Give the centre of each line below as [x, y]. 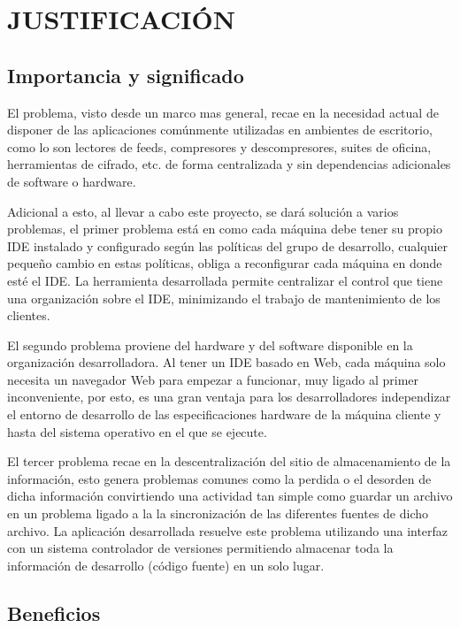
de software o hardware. [72, 181]
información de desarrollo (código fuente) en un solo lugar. [166, 565]
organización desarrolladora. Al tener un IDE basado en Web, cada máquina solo [226, 362]
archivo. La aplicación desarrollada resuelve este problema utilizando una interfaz [228, 530]
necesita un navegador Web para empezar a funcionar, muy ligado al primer [213, 379]
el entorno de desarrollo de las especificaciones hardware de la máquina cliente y [224, 414]
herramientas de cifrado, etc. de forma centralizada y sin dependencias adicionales [229, 164]
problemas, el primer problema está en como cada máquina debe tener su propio [225, 229]
